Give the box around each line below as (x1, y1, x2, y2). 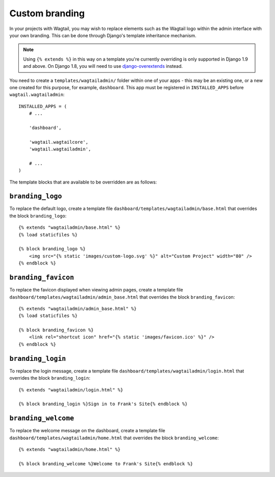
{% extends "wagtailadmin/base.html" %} (18, 225, 121, 230)
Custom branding (9, 8, 85, 19)
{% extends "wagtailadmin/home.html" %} (18, 446, 121, 453)
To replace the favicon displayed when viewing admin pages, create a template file (9, 287, 183, 293)
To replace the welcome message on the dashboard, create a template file (9, 428, 166, 434)
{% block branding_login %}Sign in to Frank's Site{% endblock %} (18, 401, 188, 407)
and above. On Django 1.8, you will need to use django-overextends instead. (23, 63, 183, 69)
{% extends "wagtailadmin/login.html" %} (18, 387, 123, 392)
